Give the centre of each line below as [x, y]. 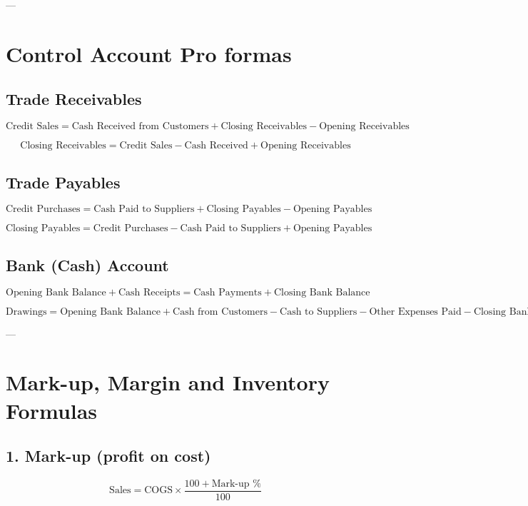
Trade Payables [63, 182]
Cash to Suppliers [319, 312]
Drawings [26, 312]
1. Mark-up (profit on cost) [108, 456]
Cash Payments [228, 292]
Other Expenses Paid [415, 312]
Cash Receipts [149, 292]
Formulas [52, 410]
